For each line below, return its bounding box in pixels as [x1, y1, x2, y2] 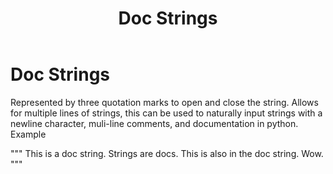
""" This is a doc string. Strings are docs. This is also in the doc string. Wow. [10, 147, 324, 159]
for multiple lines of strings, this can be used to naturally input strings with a [10, 107, 323, 119]
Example [10, 128, 47, 140]
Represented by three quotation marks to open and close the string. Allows [10, 96, 319, 108]
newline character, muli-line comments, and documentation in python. [10, 117, 299, 129]
